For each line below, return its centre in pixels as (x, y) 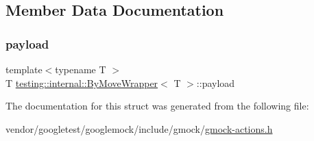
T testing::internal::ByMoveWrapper (82, 82)
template (24, 69)
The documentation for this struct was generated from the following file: (157, 106)
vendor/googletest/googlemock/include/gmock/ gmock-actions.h (139, 128)
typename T (81, 69)
